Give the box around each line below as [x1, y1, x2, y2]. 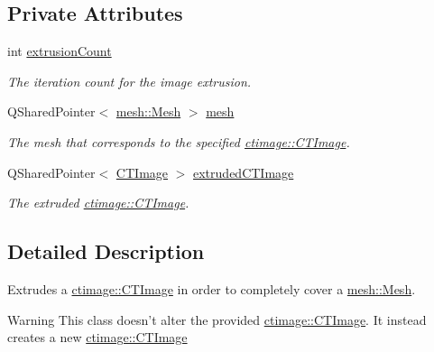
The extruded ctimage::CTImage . [7, 193, 189, 212]
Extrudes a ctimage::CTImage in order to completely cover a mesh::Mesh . [7, 279, 416, 298]
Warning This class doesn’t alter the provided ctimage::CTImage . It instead [7, 310, 427, 329]
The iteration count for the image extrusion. [7, 71, 252, 90]
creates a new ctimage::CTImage [7, 328, 188, 347]
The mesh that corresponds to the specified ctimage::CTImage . [7, 132, 350, 151]
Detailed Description [7, 237, 205, 265]
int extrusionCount [7, 42, 112, 60]
